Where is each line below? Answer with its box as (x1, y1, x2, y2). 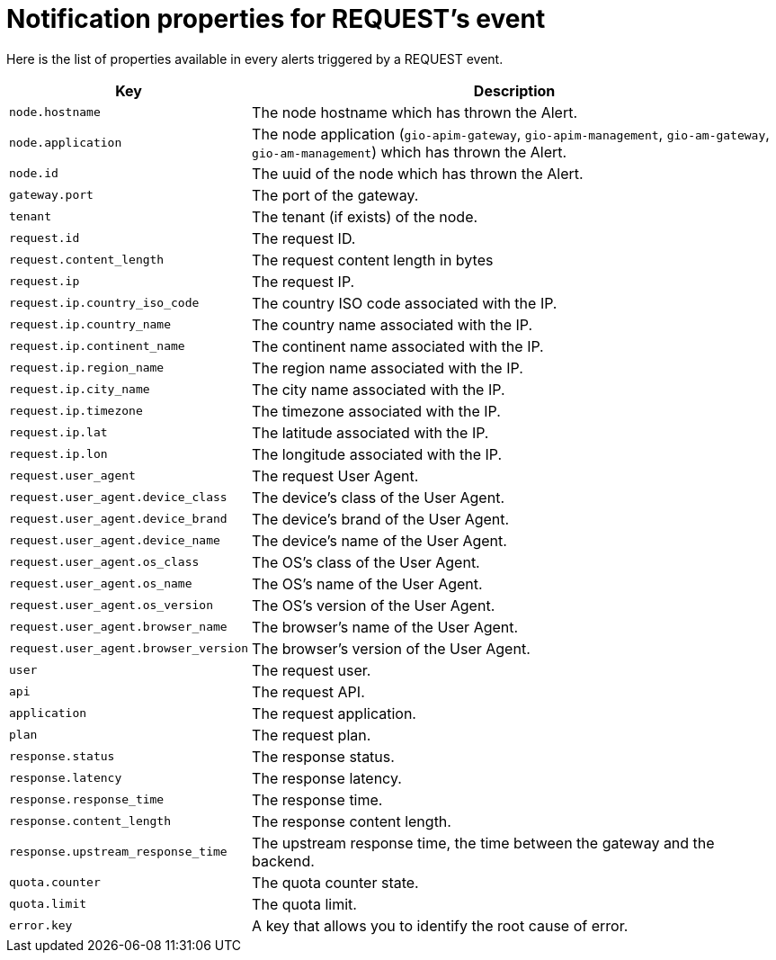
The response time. (252, 790, 383, 809)
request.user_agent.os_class (9, 555, 200, 570)
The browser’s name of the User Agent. (252, 617, 519, 636)
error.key (9, 919, 73, 933)
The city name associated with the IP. (252, 380, 505, 399)
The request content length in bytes (252, 250, 494, 269)
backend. (252, 851, 315, 870)
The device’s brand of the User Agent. (252, 509, 510, 528)
